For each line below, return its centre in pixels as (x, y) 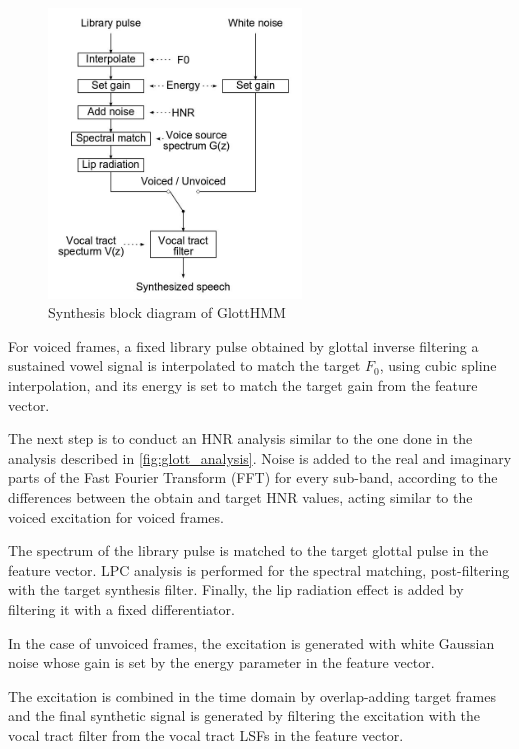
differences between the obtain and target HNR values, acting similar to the (240, 496)
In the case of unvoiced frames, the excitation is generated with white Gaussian (251, 642)
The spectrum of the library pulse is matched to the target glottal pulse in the (248, 550)
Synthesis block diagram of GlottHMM (167, 312)
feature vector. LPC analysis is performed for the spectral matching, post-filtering (259, 569)
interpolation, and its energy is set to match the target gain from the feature (243, 384)
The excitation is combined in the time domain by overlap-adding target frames (252, 695)
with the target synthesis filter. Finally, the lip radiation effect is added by (236, 589)
